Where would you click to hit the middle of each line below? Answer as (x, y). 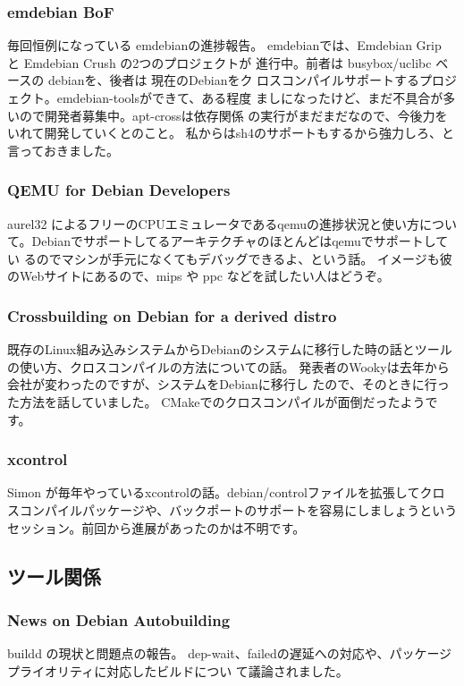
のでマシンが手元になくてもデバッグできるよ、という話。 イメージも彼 (244, 258)
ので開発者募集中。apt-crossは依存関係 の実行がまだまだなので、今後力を (233, 115)
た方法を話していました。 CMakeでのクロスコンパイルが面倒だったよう (216, 401)
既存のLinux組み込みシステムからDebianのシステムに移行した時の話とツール (230, 349)
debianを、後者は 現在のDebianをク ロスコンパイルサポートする (234, 80)
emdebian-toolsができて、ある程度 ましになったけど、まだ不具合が (250, 97)
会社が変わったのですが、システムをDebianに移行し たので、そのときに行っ (228, 384)
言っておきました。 (63, 150)
